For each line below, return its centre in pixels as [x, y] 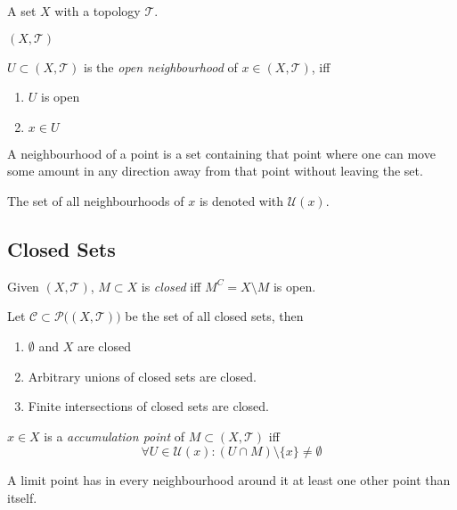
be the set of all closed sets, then [214, 316]
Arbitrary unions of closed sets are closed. [142, 376]
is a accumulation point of [114, 436]
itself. [22, 497]
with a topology [98, 11]
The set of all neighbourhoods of [96, 200]
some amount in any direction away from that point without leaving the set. [215, 171]
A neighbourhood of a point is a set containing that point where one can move [221, 153]
